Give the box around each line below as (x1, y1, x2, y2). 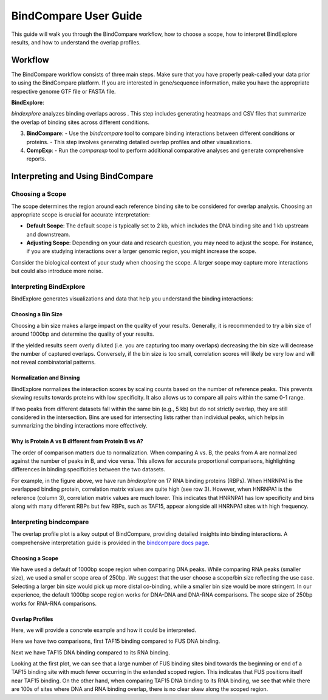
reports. (26, 155, 47, 162)
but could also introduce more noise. (11, 268, 103, 275)
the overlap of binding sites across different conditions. (11, 119, 150, 126)
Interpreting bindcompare (11, 518, 89, 526)
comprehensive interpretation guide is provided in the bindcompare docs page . (11, 539, 210, 546)
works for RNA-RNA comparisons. (11, 600, 97, 607)
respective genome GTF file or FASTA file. (11, 88, 116, 95)
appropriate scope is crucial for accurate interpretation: (11, 210, 150, 218)
